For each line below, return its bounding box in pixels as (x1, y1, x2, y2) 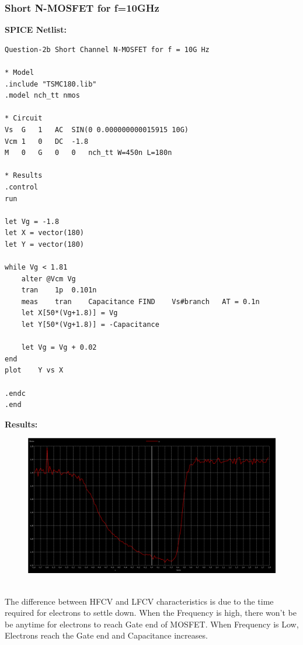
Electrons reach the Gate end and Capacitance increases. (5, 629, 208, 641)
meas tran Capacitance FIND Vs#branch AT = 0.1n (21, 297, 260, 306)
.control (5, 182, 39, 191)
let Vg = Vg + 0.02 (21, 343, 97, 352)
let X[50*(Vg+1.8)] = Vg (21, 309, 118, 318)
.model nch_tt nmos (5, 91, 80, 100)
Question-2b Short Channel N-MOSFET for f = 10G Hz (5, 45, 210, 54)
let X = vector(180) (5, 229, 85, 237)
